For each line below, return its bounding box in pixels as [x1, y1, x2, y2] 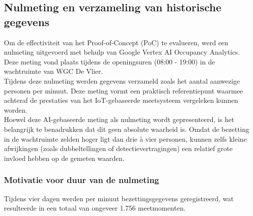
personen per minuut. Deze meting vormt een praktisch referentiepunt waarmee [4, 85, 243, 95]
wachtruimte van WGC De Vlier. [4, 66, 103, 76]
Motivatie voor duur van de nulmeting [4, 174, 159, 186]
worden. [4, 104, 28, 115]
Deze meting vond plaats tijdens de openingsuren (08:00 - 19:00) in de [4, 56, 215, 66]
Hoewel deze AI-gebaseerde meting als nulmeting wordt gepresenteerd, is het [4, 114, 234, 124]
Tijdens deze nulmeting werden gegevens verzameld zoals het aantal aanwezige [4, 75, 240, 86]
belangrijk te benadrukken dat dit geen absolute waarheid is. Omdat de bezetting [4, 123, 250, 134]
